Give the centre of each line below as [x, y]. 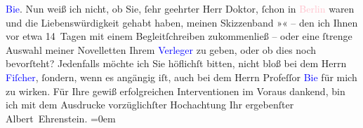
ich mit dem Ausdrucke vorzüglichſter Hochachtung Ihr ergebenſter [150, 105]
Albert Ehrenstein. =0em [61, 118]
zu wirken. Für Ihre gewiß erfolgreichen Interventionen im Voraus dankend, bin [176, 91]
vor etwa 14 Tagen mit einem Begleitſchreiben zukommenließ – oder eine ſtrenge [179, 36]
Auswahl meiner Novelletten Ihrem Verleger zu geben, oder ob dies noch [161, 49]
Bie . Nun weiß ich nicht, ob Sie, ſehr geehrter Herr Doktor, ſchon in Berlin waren [180, 8]
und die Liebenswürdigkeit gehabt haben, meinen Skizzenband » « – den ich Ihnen [182, 22]
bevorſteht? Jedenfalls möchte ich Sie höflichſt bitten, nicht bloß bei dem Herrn [176, 63]
